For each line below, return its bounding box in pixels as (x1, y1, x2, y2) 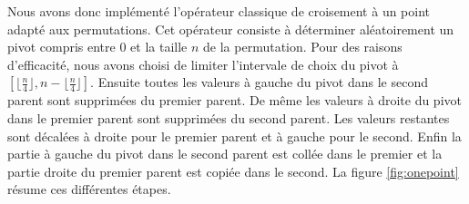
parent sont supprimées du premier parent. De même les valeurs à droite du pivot (7, 91, 462, 110)
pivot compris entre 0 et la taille (7, 37, 188, 56)
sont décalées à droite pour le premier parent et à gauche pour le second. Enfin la (7, 126, 462, 145)
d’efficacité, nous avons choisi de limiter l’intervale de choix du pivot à (7, 54, 399, 73)
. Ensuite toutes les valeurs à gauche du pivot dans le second (90, 73, 428, 92)
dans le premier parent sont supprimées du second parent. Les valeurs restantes (7, 108, 450, 127)
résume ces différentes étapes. (7, 180, 171, 199)
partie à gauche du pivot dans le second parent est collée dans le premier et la (7, 144, 443, 163)
